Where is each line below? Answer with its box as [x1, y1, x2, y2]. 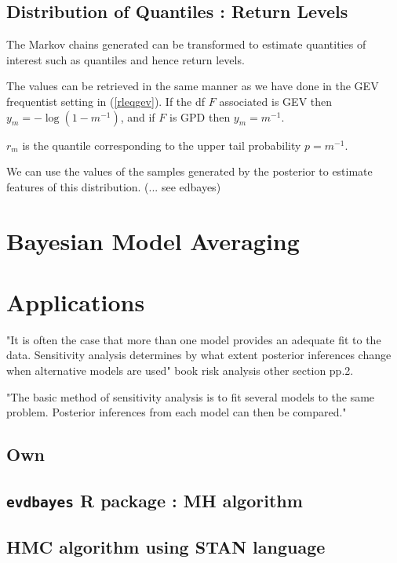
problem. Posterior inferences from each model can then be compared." [6, 404, 347, 420]
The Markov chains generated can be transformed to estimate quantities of [6, 36, 366, 53]
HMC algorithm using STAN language [6, 535, 326, 559]
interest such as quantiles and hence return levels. [6, 51, 245, 67]
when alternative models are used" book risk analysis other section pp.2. [6, 362, 354, 379]
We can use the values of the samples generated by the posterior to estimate [6, 163, 373, 180]
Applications [6, 285, 145, 318]
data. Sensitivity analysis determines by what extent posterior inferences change [6, 347, 392, 363]
